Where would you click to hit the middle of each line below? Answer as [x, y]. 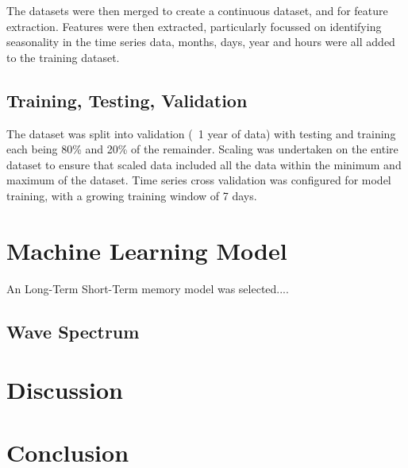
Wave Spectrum [73, 331]
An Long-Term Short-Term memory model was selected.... [148, 288]
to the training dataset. [63, 57]
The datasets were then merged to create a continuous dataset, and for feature [197, 10]
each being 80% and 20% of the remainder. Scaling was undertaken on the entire [202, 149]
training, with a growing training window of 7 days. [132, 195]
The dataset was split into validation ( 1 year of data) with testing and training [201, 133]
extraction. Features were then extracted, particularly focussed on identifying [194, 26]
